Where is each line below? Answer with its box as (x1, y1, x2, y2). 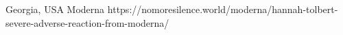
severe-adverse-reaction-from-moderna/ (5, 15, 169, 30)
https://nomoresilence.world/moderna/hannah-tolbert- (107, 2, 338, 16)
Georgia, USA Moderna (5, 2, 105, 16)
